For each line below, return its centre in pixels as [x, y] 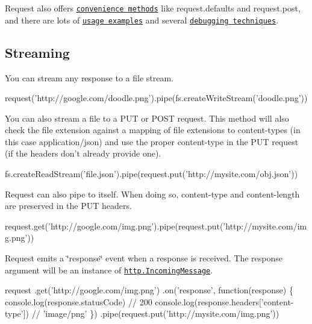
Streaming [37, 52]
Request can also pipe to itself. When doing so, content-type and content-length [152, 194]
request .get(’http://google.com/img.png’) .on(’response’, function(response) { [149, 290]
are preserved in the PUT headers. [68, 206]
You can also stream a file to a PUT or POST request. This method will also [147, 118]
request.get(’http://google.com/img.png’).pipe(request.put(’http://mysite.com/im [156, 226]
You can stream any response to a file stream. [89, 77]
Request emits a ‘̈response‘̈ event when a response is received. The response [144, 258]
